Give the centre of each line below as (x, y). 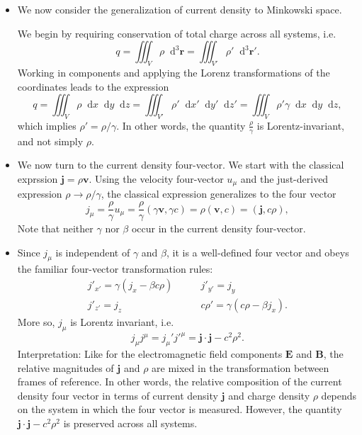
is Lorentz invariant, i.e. (122, 321)
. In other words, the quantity (181, 125)
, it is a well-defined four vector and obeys (258, 252)
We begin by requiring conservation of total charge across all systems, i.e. (177, 33)
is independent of (93, 252)
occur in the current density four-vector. (219, 228)
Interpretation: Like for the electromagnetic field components (150, 354)
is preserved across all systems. (130, 423)
